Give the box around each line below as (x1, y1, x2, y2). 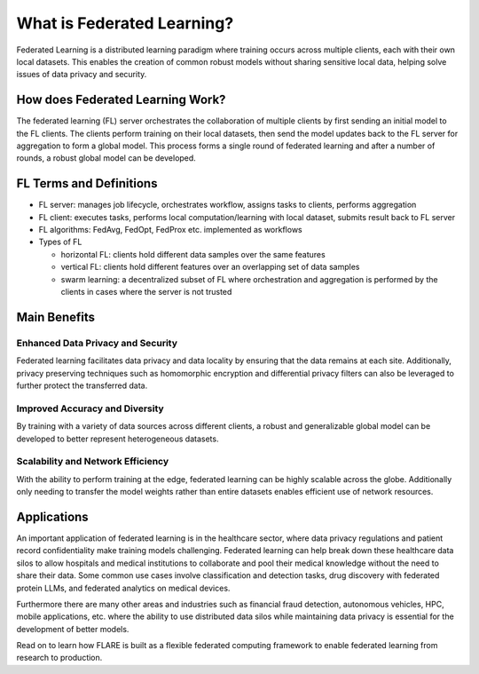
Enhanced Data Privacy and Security (16, 337, 177, 349)
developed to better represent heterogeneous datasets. (16, 433, 219, 444)
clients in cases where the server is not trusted (60, 287, 232, 297)
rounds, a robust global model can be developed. (16, 153, 197, 163)
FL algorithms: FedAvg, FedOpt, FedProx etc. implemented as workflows (38, 225, 302, 235)
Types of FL (38, 236, 82, 248)
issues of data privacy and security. (16, 69, 147, 80)
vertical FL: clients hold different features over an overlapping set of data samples (60, 262, 360, 273)
